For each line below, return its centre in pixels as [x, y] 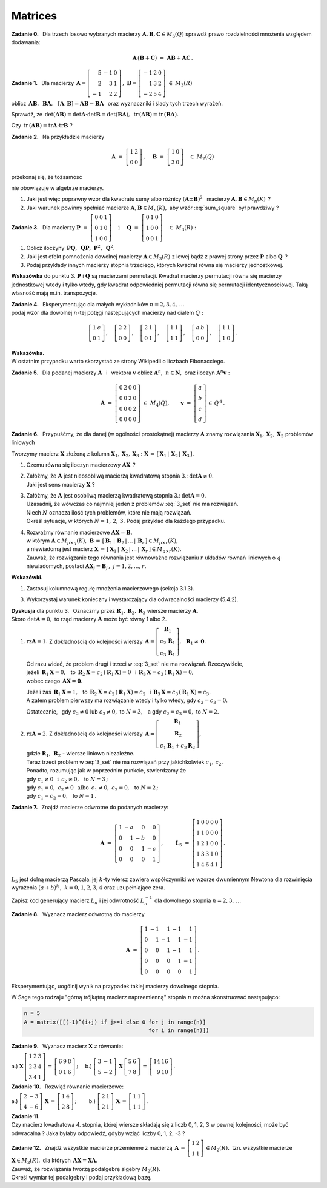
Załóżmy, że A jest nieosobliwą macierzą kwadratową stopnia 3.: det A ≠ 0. [120, 476]
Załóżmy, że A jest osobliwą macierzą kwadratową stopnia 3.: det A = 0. [116, 496]
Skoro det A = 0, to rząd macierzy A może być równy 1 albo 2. [89, 619]
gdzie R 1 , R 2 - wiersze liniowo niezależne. [81, 754]
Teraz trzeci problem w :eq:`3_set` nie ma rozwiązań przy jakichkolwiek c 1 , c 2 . [125, 763]
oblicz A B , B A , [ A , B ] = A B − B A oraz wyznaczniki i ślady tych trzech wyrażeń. [117, 103]
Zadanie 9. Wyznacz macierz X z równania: [67, 1046]
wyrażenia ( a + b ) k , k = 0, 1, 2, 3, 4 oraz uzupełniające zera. [88, 887]
